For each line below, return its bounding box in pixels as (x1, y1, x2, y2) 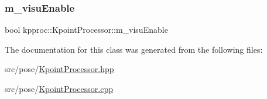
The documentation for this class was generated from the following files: (5, 43, 263, 55)
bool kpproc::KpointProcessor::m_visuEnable (5, 23, 168, 36)
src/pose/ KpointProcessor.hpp (5, 63, 114, 75)
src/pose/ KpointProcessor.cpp (5, 83, 113, 94)
